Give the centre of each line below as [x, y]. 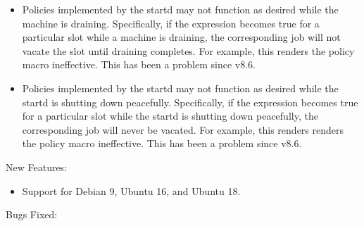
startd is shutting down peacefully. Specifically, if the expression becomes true [190, 102]
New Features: [37, 167]
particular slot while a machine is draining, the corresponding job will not [181, 37]
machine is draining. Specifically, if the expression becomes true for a [171, 23]
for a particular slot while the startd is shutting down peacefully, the [170, 116]
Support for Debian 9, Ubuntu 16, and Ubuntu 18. [131, 190]
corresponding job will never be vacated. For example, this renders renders [183, 129]
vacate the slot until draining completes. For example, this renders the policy [188, 50]
